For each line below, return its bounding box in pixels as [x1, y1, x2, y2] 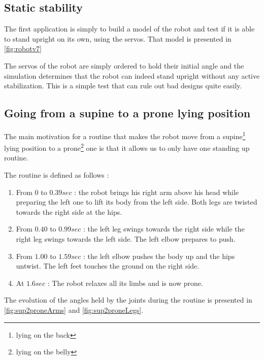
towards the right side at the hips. [16, 206, 122, 217]
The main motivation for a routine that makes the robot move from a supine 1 [4, 129, 246, 141]
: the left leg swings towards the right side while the [83, 223, 245, 234]
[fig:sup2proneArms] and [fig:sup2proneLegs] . [4, 305, 144, 315]
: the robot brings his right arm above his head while [74, 186, 239, 197]
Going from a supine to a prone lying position [4, 105, 251, 121]
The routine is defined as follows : [4, 170, 109, 180]
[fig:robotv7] [4, 43, 42, 54]
